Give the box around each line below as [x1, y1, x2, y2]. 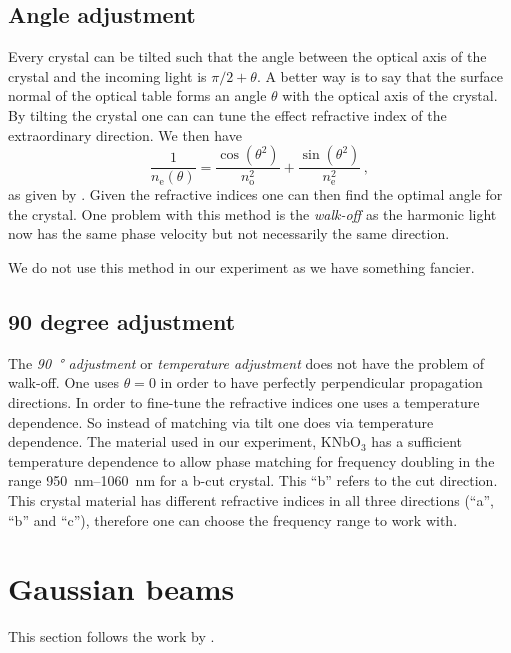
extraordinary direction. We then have [8, 124, 242, 145]
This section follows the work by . [8, 626, 215, 647]
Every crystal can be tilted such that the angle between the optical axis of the [8, 46, 487, 67]
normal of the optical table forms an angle [8, 85, 267, 106]
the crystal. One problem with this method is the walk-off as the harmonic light [8, 203, 497, 224]
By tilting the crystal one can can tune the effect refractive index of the [8, 104, 447, 125]
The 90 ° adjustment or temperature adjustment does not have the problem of [8, 352, 485, 373]
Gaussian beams [8, 568, 235, 609]
